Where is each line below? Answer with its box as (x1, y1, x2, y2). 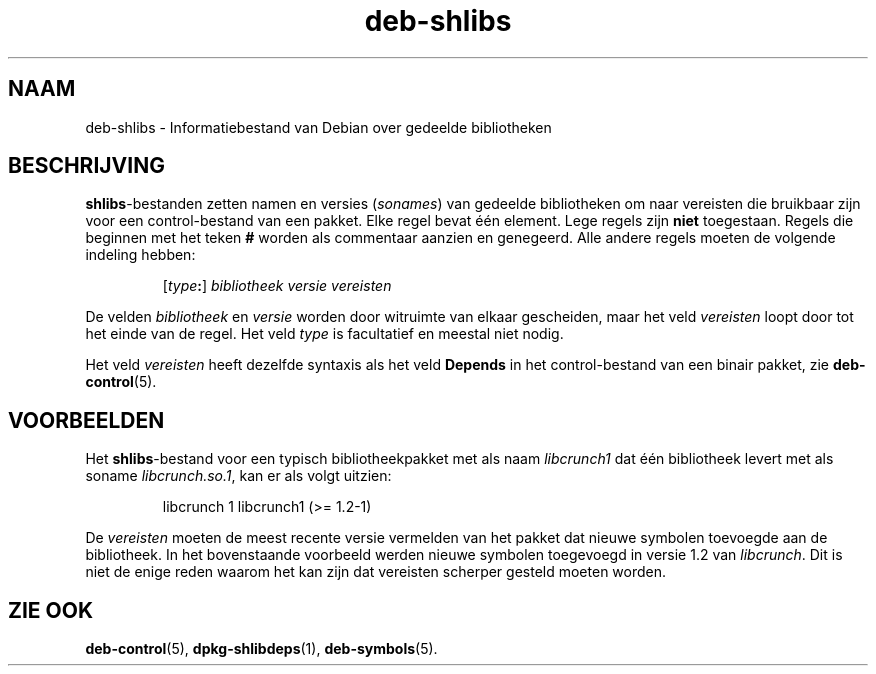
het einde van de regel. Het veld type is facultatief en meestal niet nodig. (85, 325, 564, 343)
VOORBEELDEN (8, 407, 165, 433)
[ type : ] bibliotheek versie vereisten (162, 277, 392, 295)
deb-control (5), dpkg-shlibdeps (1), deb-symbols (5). (85, 640, 438, 658)
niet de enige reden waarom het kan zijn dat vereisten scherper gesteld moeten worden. (85, 563, 667, 581)
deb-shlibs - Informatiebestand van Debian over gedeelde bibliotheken (85, 118, 552, 136)
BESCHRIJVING (8, 153, 165, 179)
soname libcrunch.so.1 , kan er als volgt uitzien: (85, 467, 392, 485)
